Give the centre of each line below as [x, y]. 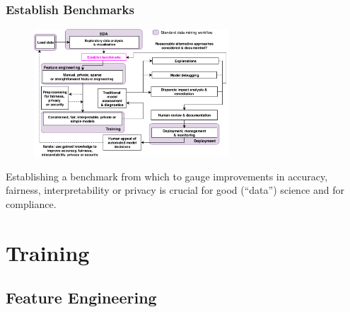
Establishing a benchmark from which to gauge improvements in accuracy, [167, 176]
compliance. [31, 204]
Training [48, 252]
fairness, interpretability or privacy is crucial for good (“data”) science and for [175, 190]
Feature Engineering [81, 297]
